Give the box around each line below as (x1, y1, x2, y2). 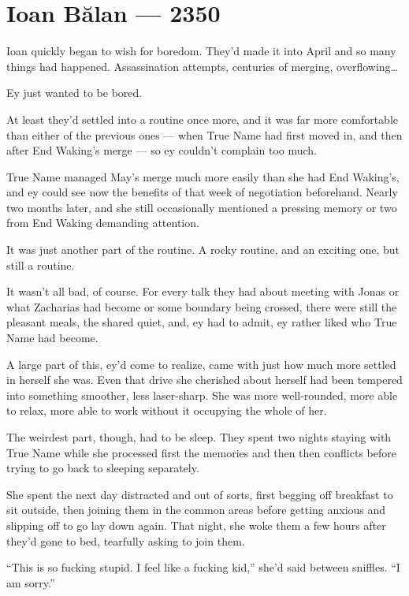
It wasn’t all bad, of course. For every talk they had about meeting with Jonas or (6, 283, 400, 300)
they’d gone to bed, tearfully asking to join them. (6, 532, 245, 549)
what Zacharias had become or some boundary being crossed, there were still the (6, 298, 397, 315)
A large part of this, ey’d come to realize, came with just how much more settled (6, 356, 396, 372)
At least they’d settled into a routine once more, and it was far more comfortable (6, 110, 398, 127)
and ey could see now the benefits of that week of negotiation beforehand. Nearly (6, 184, 398, 200)
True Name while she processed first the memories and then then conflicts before (6, 444, 396, 460)
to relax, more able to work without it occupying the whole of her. (6, 402, 327, 419)
